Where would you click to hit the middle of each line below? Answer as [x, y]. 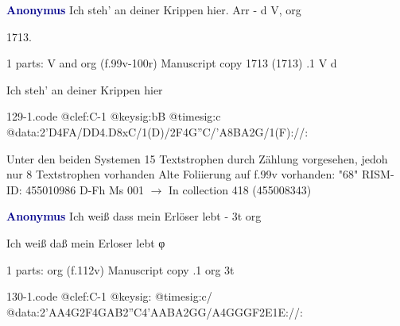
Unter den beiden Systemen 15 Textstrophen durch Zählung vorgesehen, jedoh [197, 158]
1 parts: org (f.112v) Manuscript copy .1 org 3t [120, 269]
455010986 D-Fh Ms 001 [85, 189]
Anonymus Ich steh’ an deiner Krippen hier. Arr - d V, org [154, 10]
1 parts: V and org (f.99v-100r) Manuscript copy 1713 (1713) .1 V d [172, 63]
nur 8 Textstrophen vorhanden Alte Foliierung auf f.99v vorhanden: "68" [183, 174]
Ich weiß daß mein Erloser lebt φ [86, 242]
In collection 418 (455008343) [240, 189]
